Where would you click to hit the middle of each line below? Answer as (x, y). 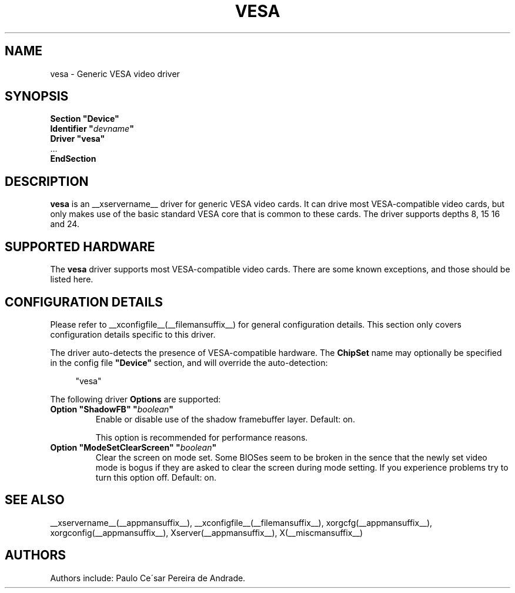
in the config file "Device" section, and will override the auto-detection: (189, 362)
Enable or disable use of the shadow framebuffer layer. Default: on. (225, 419)
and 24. (65, 224)
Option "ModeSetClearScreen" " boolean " (133, 447)
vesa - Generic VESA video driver (115, 74)
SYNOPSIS (37, 96)
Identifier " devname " (92, 129)
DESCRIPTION (47, 181)
